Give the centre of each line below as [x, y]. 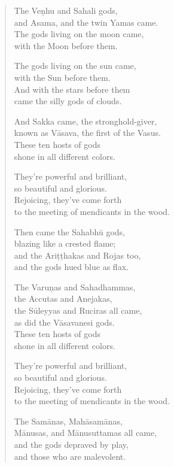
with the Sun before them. [62, 77]
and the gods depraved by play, [71, 444]
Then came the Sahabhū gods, [69, 231]
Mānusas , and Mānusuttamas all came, [86, 433]
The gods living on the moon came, [79, 34]
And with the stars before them [72, 89]
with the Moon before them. [66, 45]
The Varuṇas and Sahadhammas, [75, 286]
